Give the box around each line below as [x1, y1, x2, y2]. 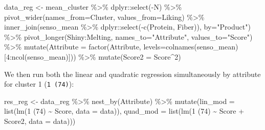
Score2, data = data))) [4, 116, 76, 126]
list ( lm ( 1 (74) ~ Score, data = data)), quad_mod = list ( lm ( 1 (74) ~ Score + [4, 106, 245, 116]
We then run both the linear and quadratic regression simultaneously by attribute [4, 68, 261, 79]
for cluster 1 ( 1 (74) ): [4, 79, 74, 89]
